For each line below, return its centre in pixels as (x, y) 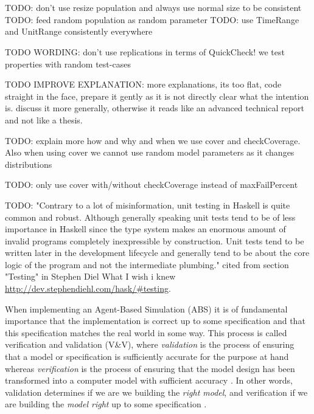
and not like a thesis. (44, 119)
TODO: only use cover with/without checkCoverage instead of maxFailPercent (152, 185)
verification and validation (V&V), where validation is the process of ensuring (150, 344)
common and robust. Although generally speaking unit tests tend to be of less (150, 217)
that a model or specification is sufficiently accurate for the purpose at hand (147, 357)
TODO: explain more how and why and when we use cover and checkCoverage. (153, 140)
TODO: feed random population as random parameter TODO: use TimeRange (152, 19)
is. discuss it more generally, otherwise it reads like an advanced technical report (155, 108)
